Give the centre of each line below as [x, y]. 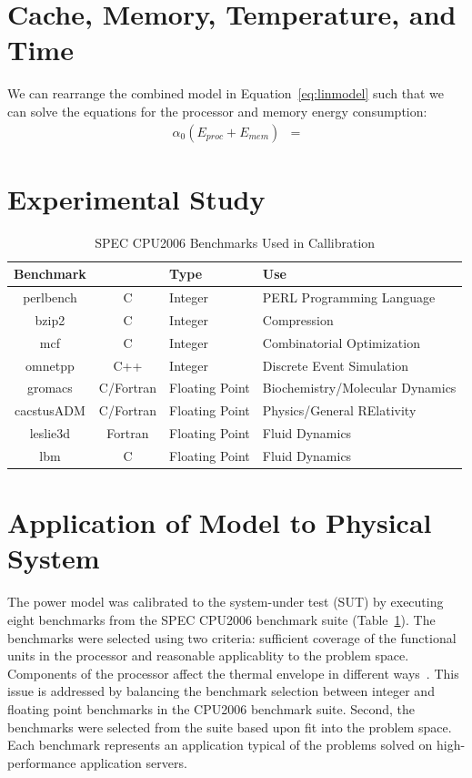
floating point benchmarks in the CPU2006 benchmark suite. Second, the [211, 708]
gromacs [50, 388]
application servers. [134, 762]
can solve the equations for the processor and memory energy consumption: [217, 111]
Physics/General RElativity [339, 410]
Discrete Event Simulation [336, 365]
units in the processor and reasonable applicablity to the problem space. [208, 655]
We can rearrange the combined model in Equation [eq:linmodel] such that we [226, 93]
